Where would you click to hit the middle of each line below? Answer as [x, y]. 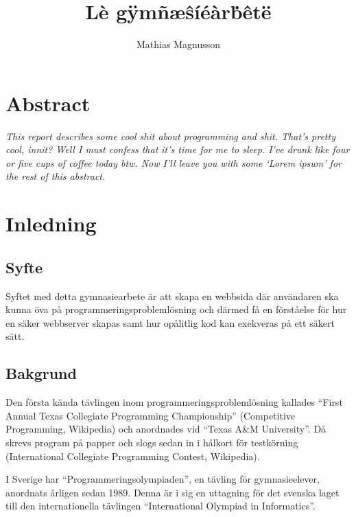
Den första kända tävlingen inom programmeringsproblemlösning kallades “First [174, 402]
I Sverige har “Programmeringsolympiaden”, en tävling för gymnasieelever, [163, 479]
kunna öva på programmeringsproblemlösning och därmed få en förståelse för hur [176, 309]
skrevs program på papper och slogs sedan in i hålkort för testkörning [152, 442]
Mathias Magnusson [178, 44]
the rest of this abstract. [56, 176]
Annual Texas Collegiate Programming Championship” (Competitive [151, 415]
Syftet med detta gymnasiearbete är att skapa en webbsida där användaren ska [172, 296]
